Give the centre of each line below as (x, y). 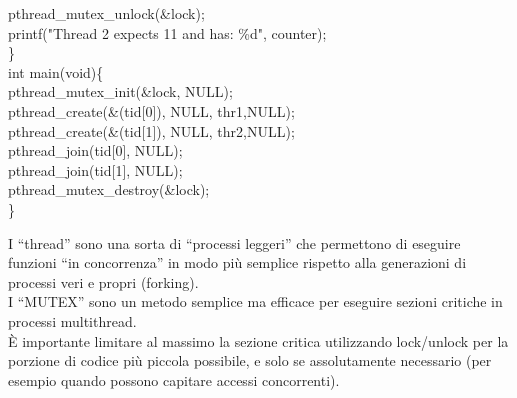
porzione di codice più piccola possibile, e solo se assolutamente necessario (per (250, 360)
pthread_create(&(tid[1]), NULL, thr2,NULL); (151, 130)
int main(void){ (56, 71)
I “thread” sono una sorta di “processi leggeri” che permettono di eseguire (234, 242)
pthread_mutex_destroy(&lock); (109, 189)
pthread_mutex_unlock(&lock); (106, 13)
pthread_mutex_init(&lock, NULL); (120, 91)
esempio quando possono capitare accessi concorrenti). (174, 379)
